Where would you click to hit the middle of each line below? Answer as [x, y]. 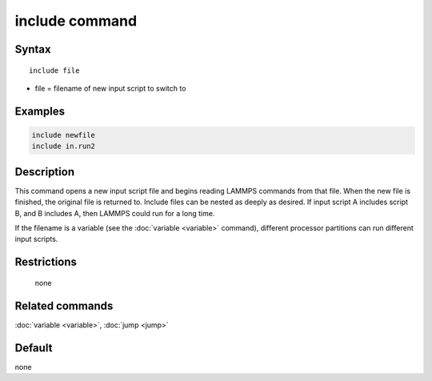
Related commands [64, 305]
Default [34, 348]
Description [45, 172]
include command [76, 21]
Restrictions [46, 262]
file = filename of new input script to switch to [110, 88]
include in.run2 [64, 146]
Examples [40, 111]
